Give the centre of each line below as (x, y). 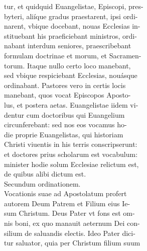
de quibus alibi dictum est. (45, 174)
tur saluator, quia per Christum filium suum (72, 243)
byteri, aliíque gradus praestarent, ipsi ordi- (71, 16)
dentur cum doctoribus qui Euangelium (64, 114)
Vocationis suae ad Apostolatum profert (65, 193)
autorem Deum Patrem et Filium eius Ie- (67, 203)
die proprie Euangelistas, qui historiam (64, 134)
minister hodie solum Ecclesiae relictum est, (71, 164)
